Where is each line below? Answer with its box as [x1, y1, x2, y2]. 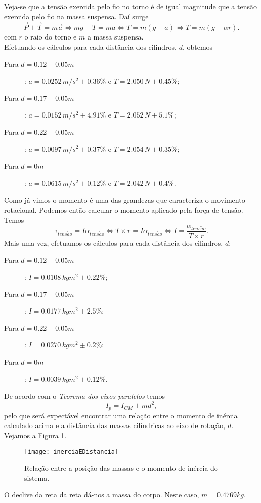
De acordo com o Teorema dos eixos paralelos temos [4, 391, 165, 401]
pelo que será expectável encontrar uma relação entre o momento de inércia [4, 410, 238, 420]
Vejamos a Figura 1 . [4, 430, 67, 440]
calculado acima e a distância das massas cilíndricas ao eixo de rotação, [4, 420, 226, 431]
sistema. [24, 472, 50, 483]
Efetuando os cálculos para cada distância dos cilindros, [4, 42, 177, 52]
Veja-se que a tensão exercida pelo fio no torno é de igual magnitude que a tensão [4, 1, 257, 11]
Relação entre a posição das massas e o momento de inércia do [24, 462, 218, 473]
